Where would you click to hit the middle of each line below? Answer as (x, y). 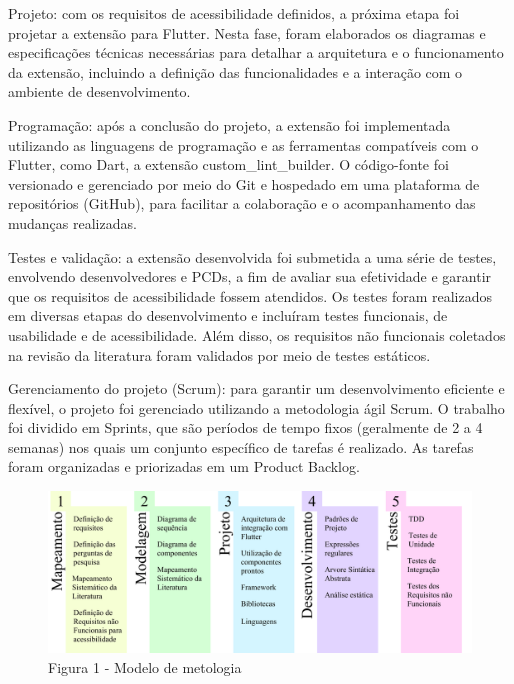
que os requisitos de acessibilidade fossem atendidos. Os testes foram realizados (250, 295)
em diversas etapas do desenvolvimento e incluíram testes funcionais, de (228, 315)
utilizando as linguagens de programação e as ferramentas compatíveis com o (243, 144)
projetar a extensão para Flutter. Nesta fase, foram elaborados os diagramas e (247, 32)
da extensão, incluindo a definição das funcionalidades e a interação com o (235, 71)
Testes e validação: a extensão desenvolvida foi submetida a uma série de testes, (252, 256)
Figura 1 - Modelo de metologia (145, 666)
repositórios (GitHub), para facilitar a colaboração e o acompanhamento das (242, 203)
